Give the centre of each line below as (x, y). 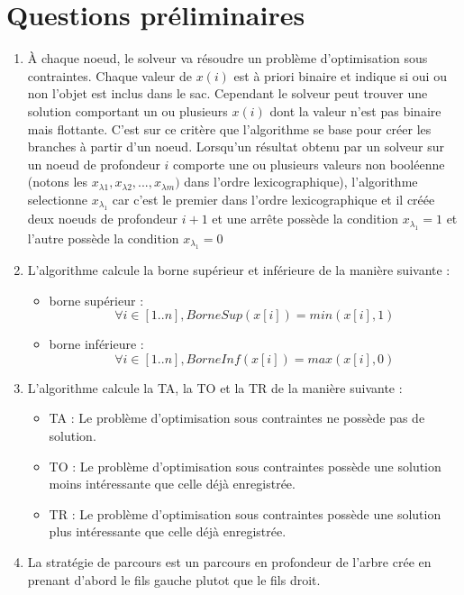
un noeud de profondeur (94, 164)
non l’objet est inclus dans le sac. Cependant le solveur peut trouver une (227, 93)
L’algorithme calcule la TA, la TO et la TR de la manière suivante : (215, 387)
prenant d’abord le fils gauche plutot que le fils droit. (174, 579)
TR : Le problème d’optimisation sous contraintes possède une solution (245, 513)
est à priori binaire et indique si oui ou (340, 75)
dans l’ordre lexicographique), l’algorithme (301, 182)
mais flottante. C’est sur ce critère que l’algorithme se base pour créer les (229, 128)
